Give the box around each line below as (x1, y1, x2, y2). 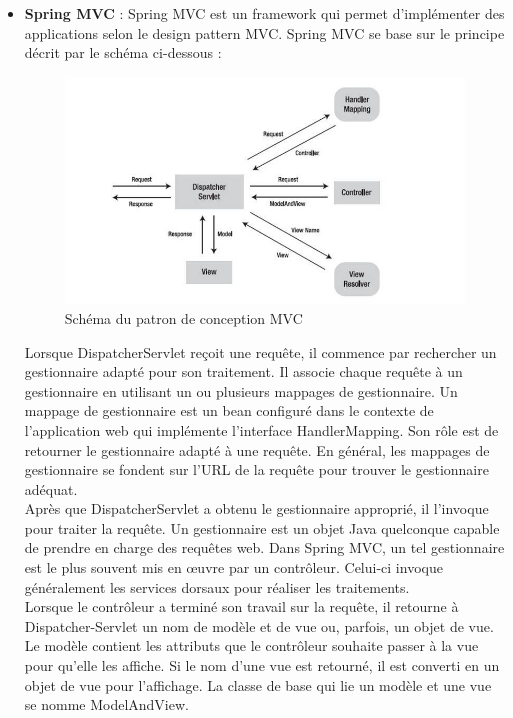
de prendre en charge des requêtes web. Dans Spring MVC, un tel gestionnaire (24, 537, 505, 558)
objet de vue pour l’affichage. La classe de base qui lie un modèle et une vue (24, 674, 492, 695)
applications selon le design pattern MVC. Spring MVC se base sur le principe (24, 22, 505, 43)
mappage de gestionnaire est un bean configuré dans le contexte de (24, 400, 434, 421)
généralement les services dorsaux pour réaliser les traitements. (24, 576, 410, 597)
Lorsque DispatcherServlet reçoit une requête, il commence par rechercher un (24, 341, 497, 362)
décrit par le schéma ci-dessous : (24, 42, 222, 63)
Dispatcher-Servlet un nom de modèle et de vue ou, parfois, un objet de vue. (24, 615, 494, 636)
